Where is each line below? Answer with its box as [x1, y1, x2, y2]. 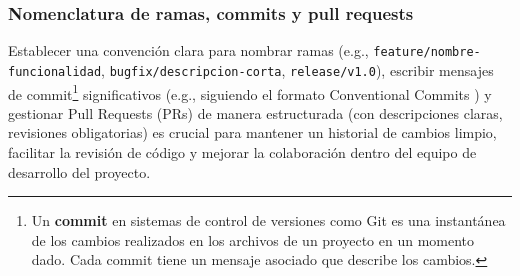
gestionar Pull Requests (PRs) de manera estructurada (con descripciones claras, [8, 102, 503, 123]
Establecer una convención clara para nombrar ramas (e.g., [8, 40, 369, 61]
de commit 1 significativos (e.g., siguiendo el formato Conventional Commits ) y [8, 80, 492, 104]
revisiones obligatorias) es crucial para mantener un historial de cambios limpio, [8, 122, 497, 143]
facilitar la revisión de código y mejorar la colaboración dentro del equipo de [8, 141, 477, 162]
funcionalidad [8, 64, 102, 79]
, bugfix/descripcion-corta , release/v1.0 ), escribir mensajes [101, 59, 494, 80]
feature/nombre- [373, 45, 481, 60]
